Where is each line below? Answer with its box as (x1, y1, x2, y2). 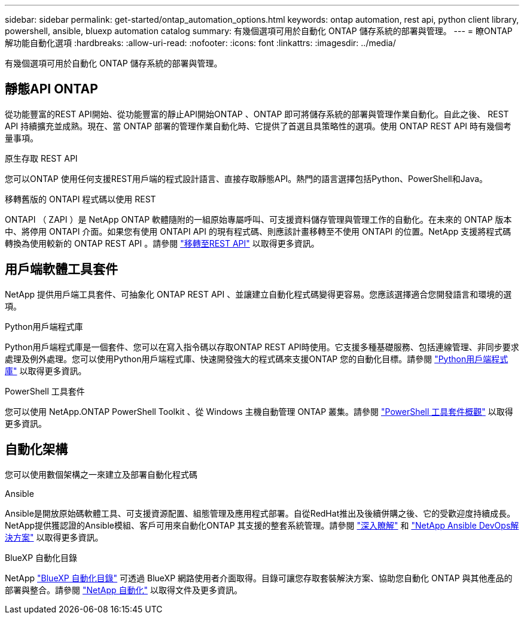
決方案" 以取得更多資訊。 (5, 532, 103, 542)
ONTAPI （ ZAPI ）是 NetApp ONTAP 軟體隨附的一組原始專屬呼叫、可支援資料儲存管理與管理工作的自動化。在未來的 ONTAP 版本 (5, 214, 512, 224)
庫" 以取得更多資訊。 (5, 365, 87, 376)
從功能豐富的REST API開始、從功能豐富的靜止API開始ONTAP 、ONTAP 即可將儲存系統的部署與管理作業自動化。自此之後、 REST (5, 108, 509, 119)
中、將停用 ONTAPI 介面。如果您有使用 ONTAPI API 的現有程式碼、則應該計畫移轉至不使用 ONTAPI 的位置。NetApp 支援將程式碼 (5, 226, 511, 236)
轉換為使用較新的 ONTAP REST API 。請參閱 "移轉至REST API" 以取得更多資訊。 (5, 238, 319, 248)
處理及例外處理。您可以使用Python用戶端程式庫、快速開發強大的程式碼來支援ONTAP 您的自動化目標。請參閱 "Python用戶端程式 (5, 353, 508, 364)
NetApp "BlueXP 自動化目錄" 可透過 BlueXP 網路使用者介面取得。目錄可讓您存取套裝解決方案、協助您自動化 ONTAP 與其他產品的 (5, 572, 513, 583)
